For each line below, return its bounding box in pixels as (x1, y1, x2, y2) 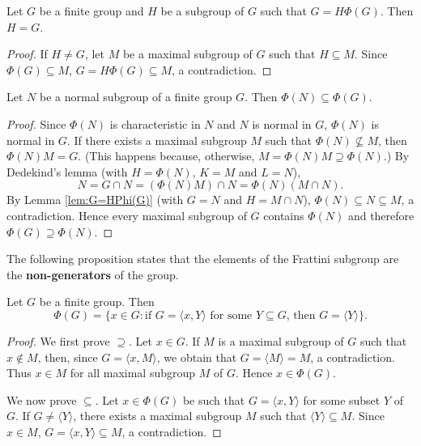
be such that (182, 391, 245, 408)
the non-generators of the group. (6, 265, 179, 282)
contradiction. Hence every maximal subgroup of (6, 206, 247, 223)
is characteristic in (109, 115, 201, 132)
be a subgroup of (160, 2, 245, 19)
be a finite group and (39, 2, 144, 19)
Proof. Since (6, 115, 66, 132)
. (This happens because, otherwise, (78, 147, 255, 164)
